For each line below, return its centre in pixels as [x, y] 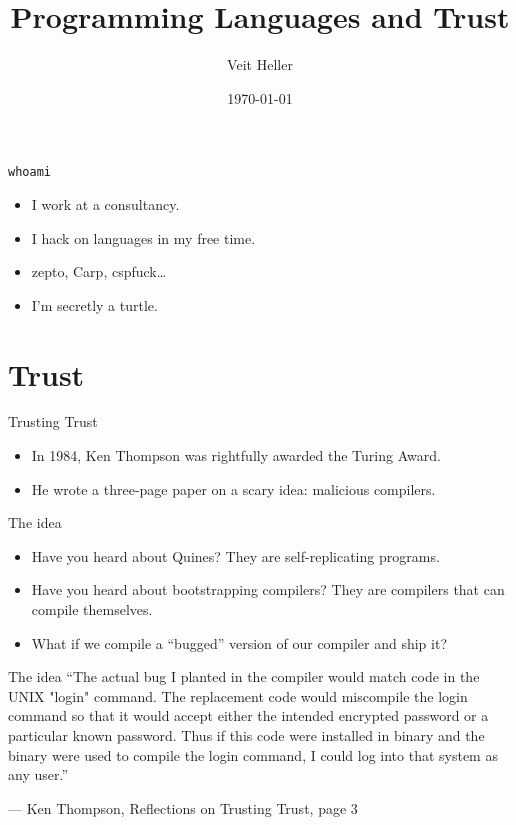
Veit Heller [260, 64]
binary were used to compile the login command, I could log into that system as [253, 754]
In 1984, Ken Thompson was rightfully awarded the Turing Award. [236, 455]
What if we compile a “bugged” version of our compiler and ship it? [239, 642]
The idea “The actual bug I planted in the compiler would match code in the [244, 676]
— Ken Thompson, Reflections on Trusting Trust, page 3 [183, 807]
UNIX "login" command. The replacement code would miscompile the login [238, 695]
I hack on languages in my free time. [143, 237]
